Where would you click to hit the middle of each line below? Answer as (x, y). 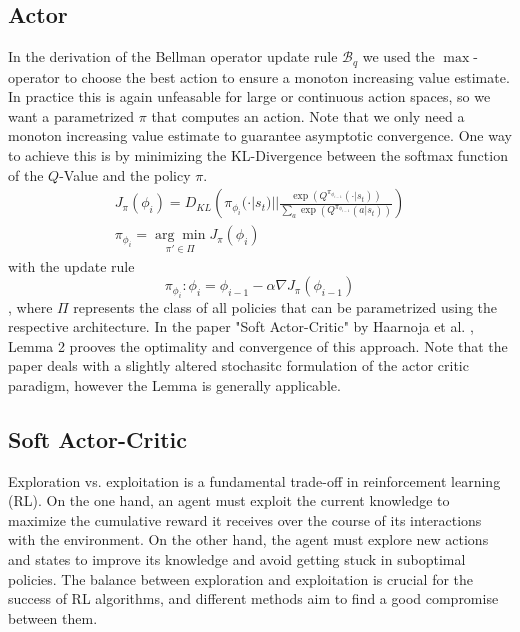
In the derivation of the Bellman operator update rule (173, 56)
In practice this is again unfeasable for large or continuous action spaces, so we (249, 96)
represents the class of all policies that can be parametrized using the (285, 306)
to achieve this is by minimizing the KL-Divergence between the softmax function (258, 155)
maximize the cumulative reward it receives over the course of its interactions (245, 519)
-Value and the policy (125, 174)
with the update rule (71, 265)
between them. (53, 617)
